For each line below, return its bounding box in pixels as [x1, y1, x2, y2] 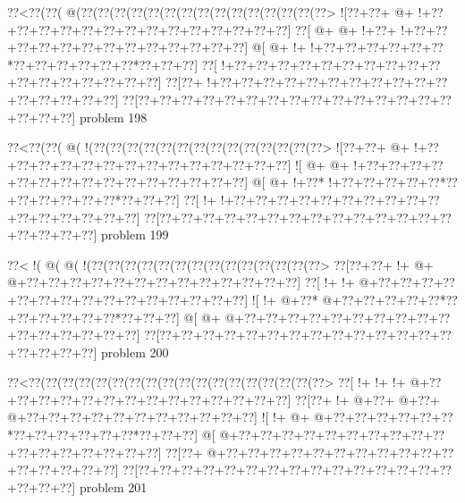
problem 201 [79, 477, 148, 496]
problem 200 [100, 342, 169, 361]
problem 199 [100, 225, 169, 244]
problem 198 [79, 107, 148, 126]
